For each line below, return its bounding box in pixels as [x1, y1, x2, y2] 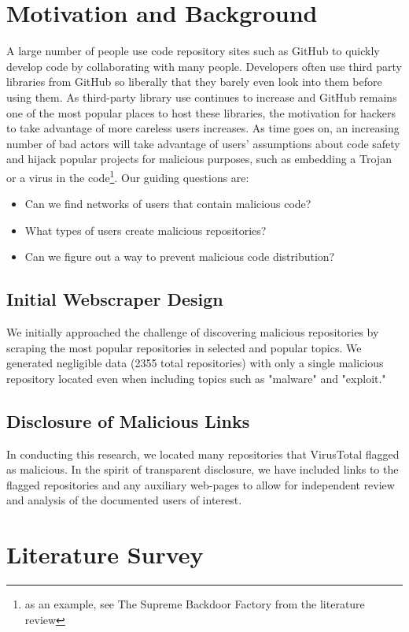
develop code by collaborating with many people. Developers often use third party [6, 58, 402, 74]
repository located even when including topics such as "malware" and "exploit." [6, 370, 386, 386]
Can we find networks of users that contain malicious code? [24, 195, 311, 212]
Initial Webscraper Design [6, 287, 223, 311]
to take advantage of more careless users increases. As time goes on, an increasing [6, 120, 400, 136]
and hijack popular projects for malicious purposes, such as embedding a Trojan [6, 151, 392, 167]
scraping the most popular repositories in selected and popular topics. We [6, 339, 362, 355]
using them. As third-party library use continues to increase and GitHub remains [6, 88, 397, 105]
